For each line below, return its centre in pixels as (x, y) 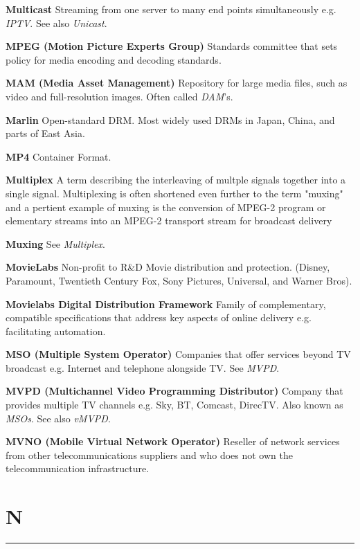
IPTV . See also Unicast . (56, 22)
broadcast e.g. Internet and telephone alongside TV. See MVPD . (143, 367)
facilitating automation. (56, 331)
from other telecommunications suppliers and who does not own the (149, 454)
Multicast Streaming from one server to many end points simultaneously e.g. (171, 9)
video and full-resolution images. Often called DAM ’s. (119, 96)
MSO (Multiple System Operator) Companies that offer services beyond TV (178, 354)
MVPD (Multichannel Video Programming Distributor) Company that (174, 391)
